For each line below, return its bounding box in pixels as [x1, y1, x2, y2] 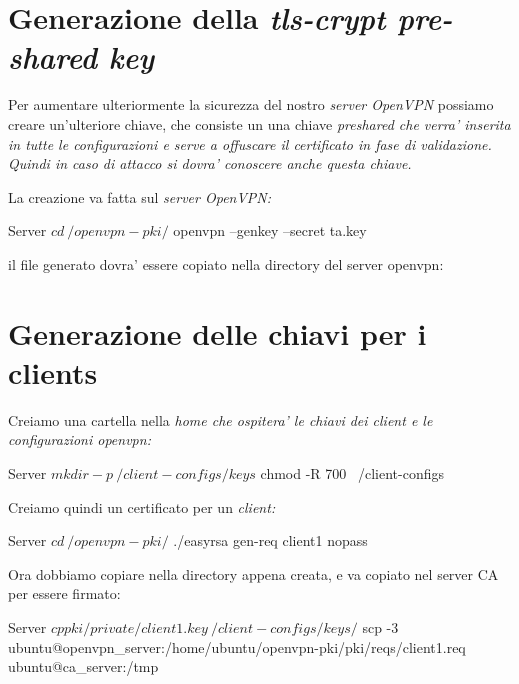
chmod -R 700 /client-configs [260, 462, 445, 483]
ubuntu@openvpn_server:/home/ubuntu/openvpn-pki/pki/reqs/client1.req [8, 636, 466, 657]
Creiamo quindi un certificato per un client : [8, 496, 276, 517]
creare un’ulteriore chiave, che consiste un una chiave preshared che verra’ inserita [8, 113, 511, 134]
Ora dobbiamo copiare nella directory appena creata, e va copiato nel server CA [8, 563, 499, 584]
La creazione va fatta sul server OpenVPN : [8, 186, 272, 207]
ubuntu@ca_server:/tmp [8, 656, 159, 677]
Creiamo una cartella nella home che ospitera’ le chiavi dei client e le [8, 409, 433, 430]
